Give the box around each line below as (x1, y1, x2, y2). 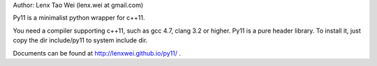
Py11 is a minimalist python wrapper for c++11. (13, 14, 146, 22)
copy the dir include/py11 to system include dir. (13, 36, 148, 44)
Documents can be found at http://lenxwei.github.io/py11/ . (13, 49, 182, 57)
